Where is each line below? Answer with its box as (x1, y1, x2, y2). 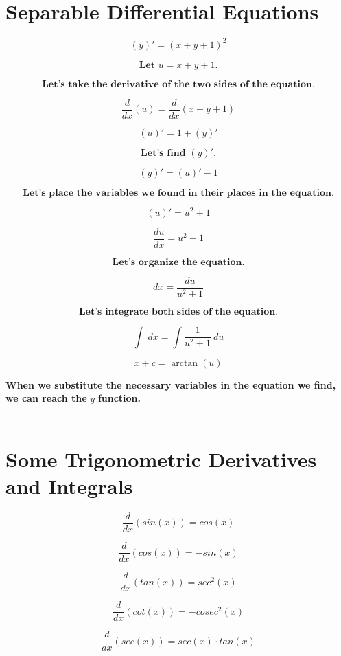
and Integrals (5, 472, 133, 500)
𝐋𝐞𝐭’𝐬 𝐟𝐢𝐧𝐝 (141, 148, 186, 158)
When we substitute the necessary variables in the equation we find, (5, 377, 336, 392)
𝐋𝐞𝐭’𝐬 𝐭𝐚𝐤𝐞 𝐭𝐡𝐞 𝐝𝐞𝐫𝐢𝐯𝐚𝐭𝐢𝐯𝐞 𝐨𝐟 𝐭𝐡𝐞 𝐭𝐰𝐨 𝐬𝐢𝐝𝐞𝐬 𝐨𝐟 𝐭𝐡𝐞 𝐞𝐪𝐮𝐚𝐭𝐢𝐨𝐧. (42, 79, 315, 89)
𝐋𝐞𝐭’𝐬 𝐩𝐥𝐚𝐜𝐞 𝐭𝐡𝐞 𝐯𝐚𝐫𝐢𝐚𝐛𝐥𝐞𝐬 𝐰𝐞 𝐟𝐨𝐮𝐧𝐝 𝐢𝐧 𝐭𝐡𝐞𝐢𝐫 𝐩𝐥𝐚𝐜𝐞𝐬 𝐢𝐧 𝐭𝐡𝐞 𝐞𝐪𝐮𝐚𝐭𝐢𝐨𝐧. (23, 188, 334, 198)
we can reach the (5, 391, 87, 405)
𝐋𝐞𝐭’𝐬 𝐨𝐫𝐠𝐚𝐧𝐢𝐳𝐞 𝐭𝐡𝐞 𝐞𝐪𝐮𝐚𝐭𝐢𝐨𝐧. (112, 257, 245, 267)
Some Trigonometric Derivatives (5, 444, 317, 473)
